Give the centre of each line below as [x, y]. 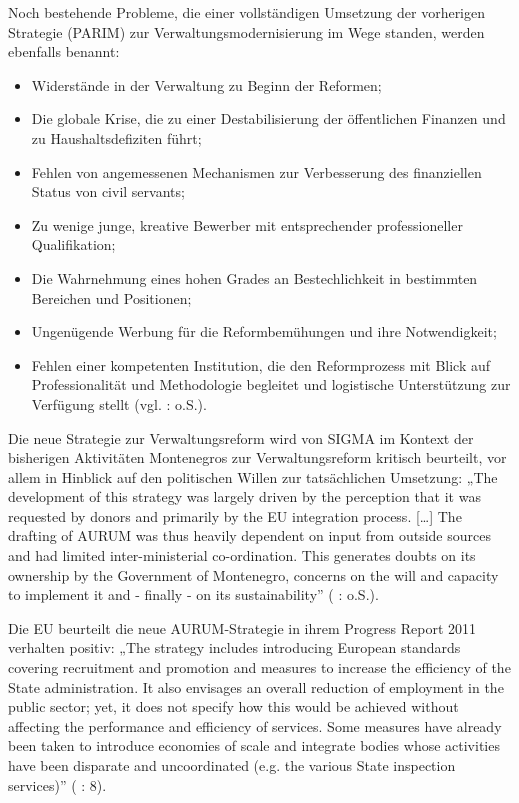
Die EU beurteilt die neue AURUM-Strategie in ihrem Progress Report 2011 [242, 627]
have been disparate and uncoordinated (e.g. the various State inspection [232, 765]
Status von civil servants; [108, 191]
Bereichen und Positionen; [111, 297]
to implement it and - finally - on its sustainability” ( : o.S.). [193, 594]
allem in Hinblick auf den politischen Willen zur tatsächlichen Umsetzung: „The [253, 476]
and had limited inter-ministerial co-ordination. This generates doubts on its [242, 555]
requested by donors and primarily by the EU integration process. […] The [235, 515]
